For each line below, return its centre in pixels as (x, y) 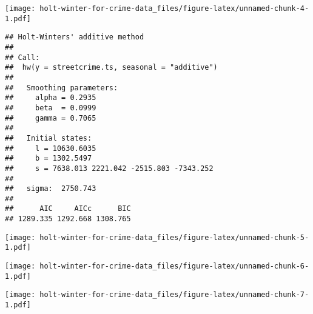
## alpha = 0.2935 (51, 98)
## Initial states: (49, 138)
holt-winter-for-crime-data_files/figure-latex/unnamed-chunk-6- (174, 266)
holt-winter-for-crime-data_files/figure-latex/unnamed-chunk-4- (174, 8)
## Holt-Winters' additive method (75, 37)
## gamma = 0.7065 (51, 118)
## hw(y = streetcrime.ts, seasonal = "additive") (111, 68)
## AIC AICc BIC (68, 209)
